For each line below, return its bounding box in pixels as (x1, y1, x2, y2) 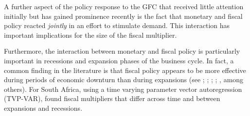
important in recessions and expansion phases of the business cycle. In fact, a (4, 55, 234, 65)
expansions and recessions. (4, 102, 83, 113)
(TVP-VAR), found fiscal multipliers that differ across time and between (4, 93, 220, 103)
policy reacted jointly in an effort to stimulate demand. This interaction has (4, 20, 230, 30)
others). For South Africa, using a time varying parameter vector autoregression (4, 84, 242, 94)
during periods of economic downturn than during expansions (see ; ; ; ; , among (4, 74, 244, 85)
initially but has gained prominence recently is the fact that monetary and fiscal (4, 11, 243, 21)
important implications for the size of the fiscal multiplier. (4, 29, 177, 40)
